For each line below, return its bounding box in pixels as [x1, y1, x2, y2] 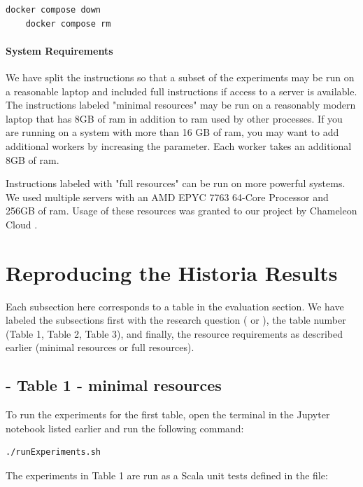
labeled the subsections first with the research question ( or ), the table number [6, 313, 346, 327]
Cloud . [6, 217, 38, 231]
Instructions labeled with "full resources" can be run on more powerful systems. [6, 176, 346, 191]
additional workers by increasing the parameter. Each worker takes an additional [6, 138, 352, 153]
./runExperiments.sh [6, 447, 101, 458]
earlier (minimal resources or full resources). [6, 340, 194, 355]
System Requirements [6, 43, 113, 57]
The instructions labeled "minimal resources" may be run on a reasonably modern [6, 97, 356, 112]
